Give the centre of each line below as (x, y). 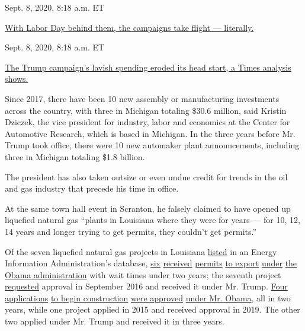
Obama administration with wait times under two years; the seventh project (143, 274)
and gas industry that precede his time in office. (92, 188)
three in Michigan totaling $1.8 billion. (75, 156)
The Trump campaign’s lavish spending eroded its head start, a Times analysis (148, 67)
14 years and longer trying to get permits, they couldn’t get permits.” (131, 231)
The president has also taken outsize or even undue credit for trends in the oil (146, 176)
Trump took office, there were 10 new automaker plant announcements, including (152, 145)
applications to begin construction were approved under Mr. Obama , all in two (148, 297)
